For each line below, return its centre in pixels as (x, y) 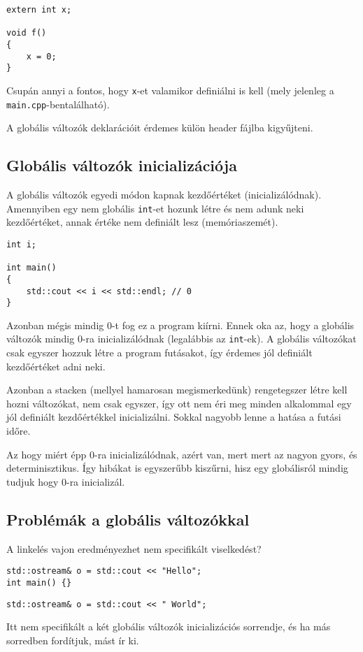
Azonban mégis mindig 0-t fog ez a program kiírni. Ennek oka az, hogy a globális (180, 325)
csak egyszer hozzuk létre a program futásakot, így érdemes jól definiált (159, 353)
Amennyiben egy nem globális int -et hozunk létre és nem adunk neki (155, 208)
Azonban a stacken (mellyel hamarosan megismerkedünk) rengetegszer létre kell (177, 390)
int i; (21, 244)
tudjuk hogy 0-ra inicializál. (66, 481)
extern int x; (39, 10)
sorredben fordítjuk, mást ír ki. (73, 640)
